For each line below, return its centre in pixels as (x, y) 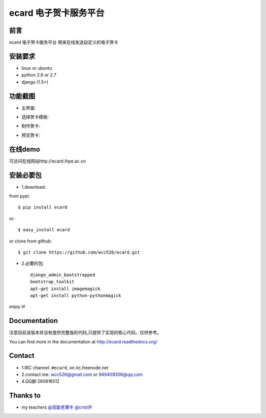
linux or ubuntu (37, 68)
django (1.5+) (35, 82)
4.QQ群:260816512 (41, 381)
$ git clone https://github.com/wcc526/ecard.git (79, 252)
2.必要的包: (33, 263)
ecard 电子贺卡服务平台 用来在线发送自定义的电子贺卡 (64, 42)
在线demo (25, 149)
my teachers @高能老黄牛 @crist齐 (57, 407)
